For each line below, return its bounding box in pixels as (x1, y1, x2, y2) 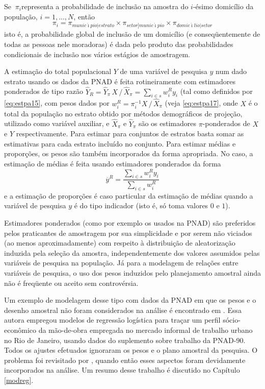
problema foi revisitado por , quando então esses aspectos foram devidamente (4, 354, 246, 365)
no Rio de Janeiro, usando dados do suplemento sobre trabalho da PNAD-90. (4, 334, 246, 345)
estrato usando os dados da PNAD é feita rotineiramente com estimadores (4, 76, 236, 86)
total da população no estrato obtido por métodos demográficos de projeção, (4, 108, 243, 118)
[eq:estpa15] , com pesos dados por (4, 98, 110, 108)
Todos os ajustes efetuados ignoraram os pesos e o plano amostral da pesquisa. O (4, 345, 258, 355)
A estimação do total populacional (4, 66, 112, 77)
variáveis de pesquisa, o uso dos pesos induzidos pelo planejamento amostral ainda (4, 268, 261, 278)
